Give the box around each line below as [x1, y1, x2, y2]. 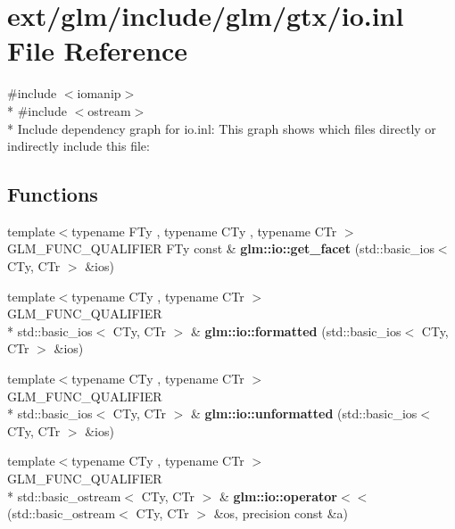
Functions [7, 180, 98, 208]
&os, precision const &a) [213, 504, 349, 523]
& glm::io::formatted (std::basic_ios [190, 321, 401, 340]
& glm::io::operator [219, 486, 337, 505]
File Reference [7, 32, 188, 69]
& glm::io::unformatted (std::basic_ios [190, 404, 418, 423]
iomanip [77, 84, 121, 103]
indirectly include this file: [7, 136, 150, 155]
